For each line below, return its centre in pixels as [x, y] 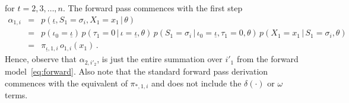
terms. [16, 95]
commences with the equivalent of [66, 83]
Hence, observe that [41, 59]
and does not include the [196, 83]
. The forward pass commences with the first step [153, 8]
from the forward [267, 59]
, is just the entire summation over [160, 59]
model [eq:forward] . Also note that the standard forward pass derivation [137, 71]
